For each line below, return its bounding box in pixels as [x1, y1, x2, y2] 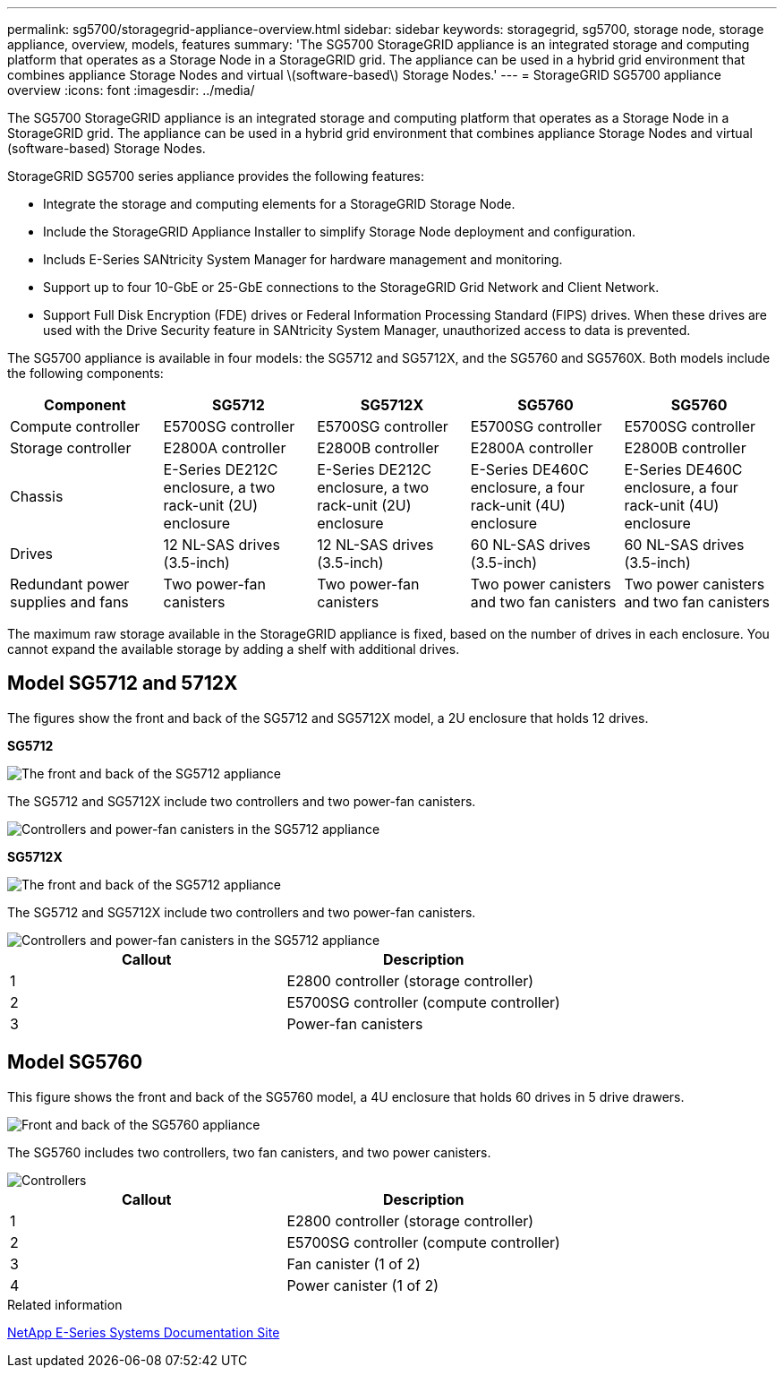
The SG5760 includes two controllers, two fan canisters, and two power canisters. [7, 1144, 491, 1160]
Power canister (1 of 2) [286, 1276, 439, 1294]
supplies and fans [10, 593, 129, 611]
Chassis [10, 487, 64, 505]
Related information [7, 1296, 123, 1312]
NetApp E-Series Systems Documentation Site [7, 1324, 280, 1340]
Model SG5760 [7, 1051, 143, 1074]
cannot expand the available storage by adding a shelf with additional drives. [7, 641, 460, 657]
